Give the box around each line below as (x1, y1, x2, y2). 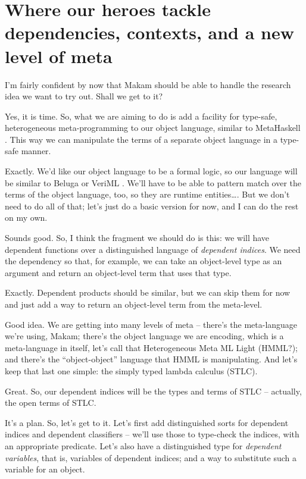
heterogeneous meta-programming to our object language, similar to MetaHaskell (5, 121, 301, 134)
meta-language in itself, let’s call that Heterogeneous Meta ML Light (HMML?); (5, 341, 298, 353)
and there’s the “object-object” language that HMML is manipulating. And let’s (5, 353, 298, 365)
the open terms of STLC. (5, 396, 96, 409)
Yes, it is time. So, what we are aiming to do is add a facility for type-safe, (5, 109, 277, 122)
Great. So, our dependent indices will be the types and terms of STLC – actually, (5, 384, 302, 397)
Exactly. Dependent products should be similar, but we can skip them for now (5, 286, 291, 299)
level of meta (5, 43, 113, 68)
